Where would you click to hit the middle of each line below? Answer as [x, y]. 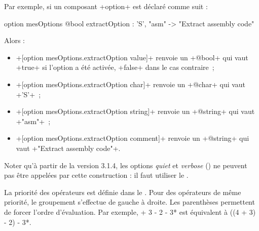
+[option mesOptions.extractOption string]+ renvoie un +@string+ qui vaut [135, 111]
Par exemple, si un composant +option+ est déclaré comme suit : [106, 6]
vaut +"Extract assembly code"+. [68, 148]
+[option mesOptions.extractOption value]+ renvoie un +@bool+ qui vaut [132, 57]
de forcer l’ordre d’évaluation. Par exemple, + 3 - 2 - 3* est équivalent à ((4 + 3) [130, 211]
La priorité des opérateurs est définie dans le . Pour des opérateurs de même [123, 192]
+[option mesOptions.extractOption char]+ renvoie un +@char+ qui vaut [131, 84]
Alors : [14, 40]
